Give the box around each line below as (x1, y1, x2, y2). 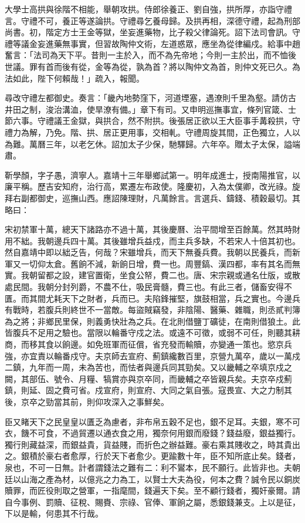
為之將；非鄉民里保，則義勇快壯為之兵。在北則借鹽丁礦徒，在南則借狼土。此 (5, 315, 300, 327)
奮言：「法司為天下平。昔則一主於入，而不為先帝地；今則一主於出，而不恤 (5, 49, 288, 61)
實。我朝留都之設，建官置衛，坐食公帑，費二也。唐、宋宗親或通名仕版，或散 (5, 269, 300, 281)
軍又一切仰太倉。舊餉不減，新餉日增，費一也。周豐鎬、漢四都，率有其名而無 (5, 257, 300, 269)
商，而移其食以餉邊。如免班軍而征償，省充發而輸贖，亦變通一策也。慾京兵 (5, 338, 292, 350)
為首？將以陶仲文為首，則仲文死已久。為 (144, 60, 300, 72)
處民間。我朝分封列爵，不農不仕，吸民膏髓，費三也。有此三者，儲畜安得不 (5, 281, 292, 293)
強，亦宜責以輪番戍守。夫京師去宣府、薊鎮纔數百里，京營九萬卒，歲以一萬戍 (5, 349, 300, 362)
